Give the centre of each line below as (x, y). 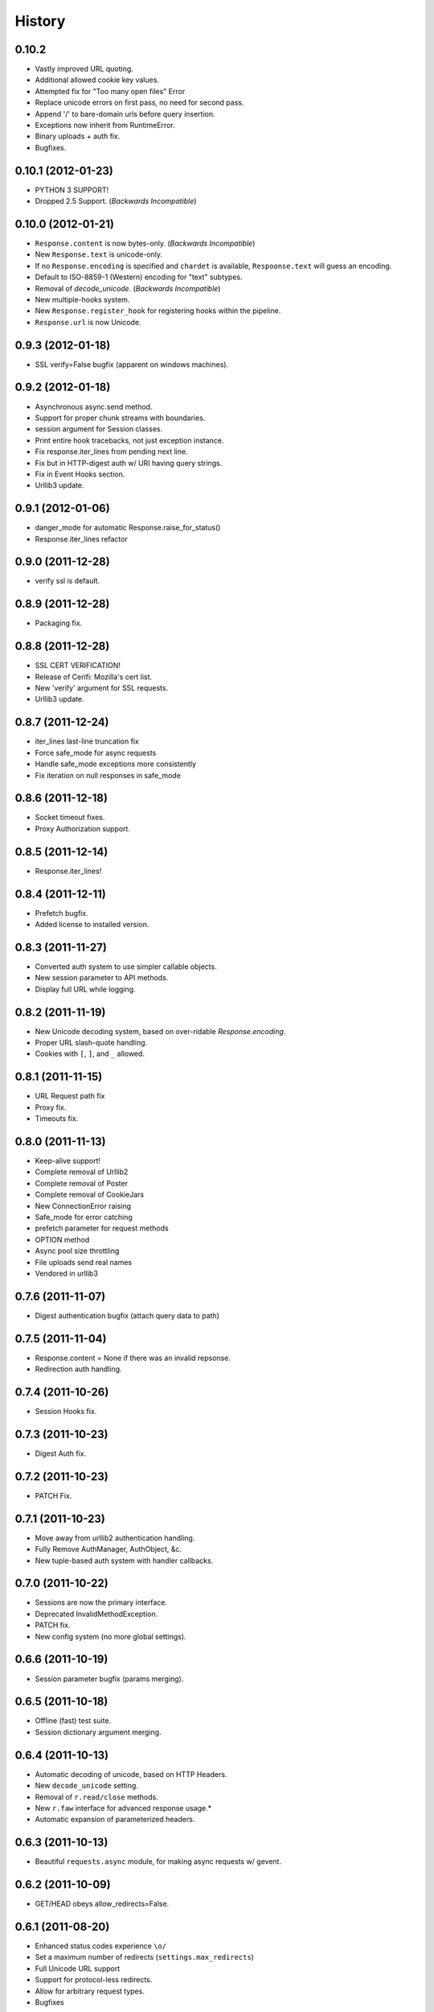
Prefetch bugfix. (61, 913)
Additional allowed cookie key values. (97, 80)
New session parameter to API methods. (102, 978)
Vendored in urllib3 (66, 1273)
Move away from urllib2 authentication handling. (115, 1538)
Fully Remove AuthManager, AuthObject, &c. (108, 1549)
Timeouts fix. (57, 1119)
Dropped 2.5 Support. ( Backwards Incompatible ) (116, 201)
